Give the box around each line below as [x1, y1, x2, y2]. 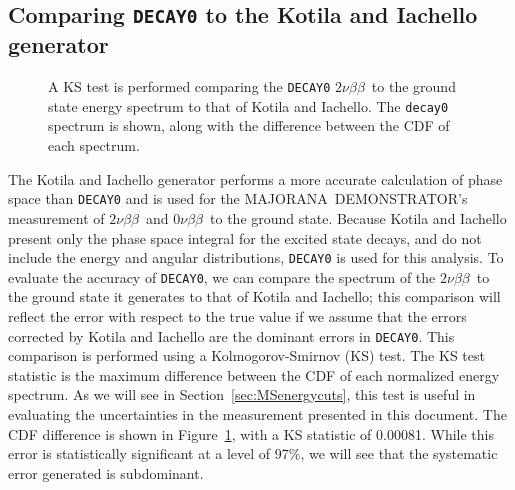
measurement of [8, 207, 105, 228]
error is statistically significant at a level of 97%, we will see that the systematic [8, 443, 498, 464]
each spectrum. [48, 135, 140, 156]
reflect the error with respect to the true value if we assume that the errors [8, 306, 467, 327]
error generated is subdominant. [8, 462, 204, 483]
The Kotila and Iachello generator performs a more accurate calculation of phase [8, 168, 503, 189]
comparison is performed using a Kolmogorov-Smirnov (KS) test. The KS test [8, 345, 485, 366]
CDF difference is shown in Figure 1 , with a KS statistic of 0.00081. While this [8, 423, 494, 444]
